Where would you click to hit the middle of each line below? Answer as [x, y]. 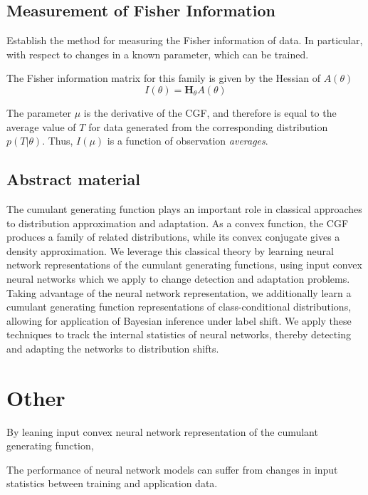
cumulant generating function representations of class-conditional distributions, [179, 307]
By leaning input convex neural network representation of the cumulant [162, 431]
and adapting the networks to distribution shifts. [113, 348]
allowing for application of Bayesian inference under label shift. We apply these [179, 320]
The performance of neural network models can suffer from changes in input [172, 469]
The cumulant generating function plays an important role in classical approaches [184, 208]
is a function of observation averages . [188, 141]
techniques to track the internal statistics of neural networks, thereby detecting [179, 334]
